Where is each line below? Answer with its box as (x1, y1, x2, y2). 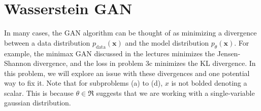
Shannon (4, 58, 31, 68)
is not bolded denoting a (171, 78, 247, 88)
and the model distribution (125, 37, 209, 48)
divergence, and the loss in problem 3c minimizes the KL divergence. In (33, 58, 256, 68)
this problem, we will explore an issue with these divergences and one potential (4, 67, 250, 78)
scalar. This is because (4, 87, 74, 98)
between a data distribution (4, 37, 90, 48)
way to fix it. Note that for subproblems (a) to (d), (4, 78, 163, 88)
